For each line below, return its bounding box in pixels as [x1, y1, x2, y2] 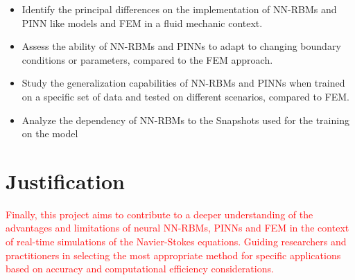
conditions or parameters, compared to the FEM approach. [21, 52, 273, 67]
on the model [21, 126, 78, 141]
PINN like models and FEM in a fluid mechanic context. [21, 15, 263, 30]
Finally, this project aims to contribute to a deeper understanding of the [6, 207, 313, 221]
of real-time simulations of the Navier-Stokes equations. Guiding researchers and [6, 234, 347, 249]
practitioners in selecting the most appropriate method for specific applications [6, 247, 341, 262]
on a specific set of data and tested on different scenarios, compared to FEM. [21, 89, 349, 103]
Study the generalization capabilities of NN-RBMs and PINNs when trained [21, 76, 345, 90]
